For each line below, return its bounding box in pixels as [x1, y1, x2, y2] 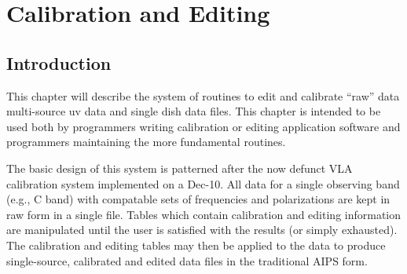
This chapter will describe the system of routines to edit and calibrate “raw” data [6, 87, 400, 104]
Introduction [6, 50, 112, 75]
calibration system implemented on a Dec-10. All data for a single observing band [6, 175, 400, 192]
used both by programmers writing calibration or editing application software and [6, 118, 401, 134]
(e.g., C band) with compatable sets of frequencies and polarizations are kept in [6, 191, 390, 207]
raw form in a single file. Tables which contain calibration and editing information [6, 206, 401, 222]
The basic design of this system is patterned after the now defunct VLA [6, 159, 353, 176]
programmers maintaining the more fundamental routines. [6, 133, 286, 150]
